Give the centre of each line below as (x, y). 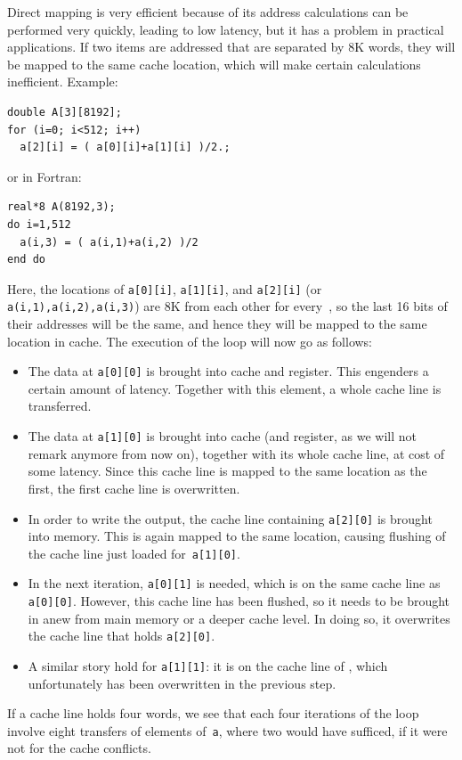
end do (26, 260)
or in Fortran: (45, 176)
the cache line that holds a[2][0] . (122, 636)
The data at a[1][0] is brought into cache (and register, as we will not (223, 436)
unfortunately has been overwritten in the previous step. (182, 683)
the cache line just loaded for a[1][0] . (134, 553)
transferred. (60, 406)
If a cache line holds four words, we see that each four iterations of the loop (213, 713)
